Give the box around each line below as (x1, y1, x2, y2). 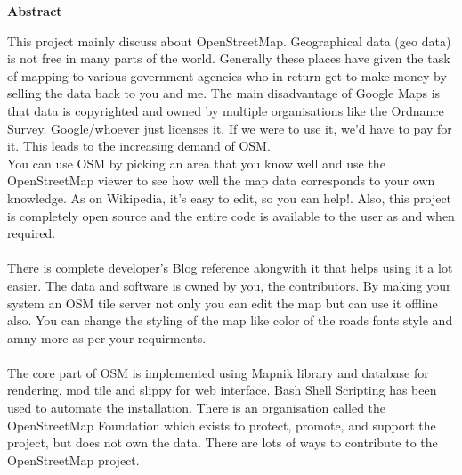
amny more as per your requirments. (7, 328, 207, 347)
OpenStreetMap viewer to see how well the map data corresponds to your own (7, 171, 435, 190)
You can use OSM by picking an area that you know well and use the (7, 153, 385, 172)
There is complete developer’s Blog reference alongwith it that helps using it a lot (7, 258, 453, 277)
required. (7, 224, 56, 242)
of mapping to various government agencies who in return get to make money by (7, 66, 447, 85)
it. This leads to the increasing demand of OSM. (7, 136, 271, 155)
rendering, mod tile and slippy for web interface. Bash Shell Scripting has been (7, 381, 437, 399)
